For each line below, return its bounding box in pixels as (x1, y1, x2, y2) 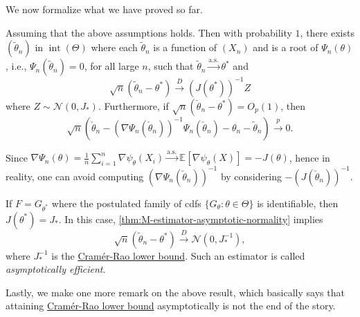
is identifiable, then (257, 195, 339, 210)
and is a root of (253, 40, 318, 55)
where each (91, 40, 138, 55)
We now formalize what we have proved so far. (6, 2, 203, 16)
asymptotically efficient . (6, 262, 106, 276)
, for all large (84, 59, 139, 73)
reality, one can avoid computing (6, 169, 144, 183)
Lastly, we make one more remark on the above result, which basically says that (6, 285, 345, 299)
